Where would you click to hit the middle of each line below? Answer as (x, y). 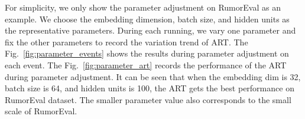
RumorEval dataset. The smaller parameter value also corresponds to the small (148, 99)
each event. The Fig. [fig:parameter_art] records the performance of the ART (146, 65)
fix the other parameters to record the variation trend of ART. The (126, 42)
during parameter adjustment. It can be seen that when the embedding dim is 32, (153, 76)
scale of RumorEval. (41, 111)
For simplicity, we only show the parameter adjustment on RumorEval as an (143, 7)
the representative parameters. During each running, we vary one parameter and (150, 30)
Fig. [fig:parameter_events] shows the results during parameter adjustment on (147, 53)
